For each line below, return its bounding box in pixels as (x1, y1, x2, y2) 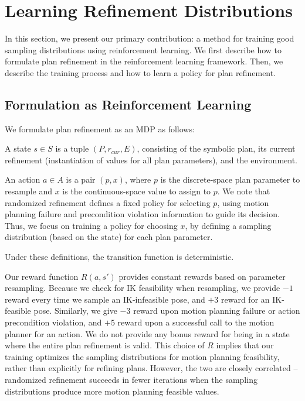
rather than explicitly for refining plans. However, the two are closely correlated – (5, 362, 298, 374)
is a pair (66, 173, 96, 186)
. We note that (217, 185, 270, 197)
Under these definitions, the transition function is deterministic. (5, 251, 234, 263)
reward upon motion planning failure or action (133, 304, 300, 317)
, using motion (217, 196, 269, 208)
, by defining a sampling (185, 219, 272, 231)
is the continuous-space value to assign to (62, 185, 211, 197)
